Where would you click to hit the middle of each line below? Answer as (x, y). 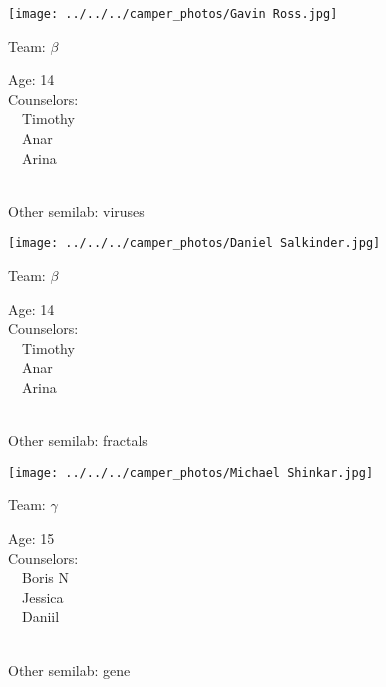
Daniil (40, 616)
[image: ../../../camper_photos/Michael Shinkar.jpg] (191, 472)
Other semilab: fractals (78, 440)
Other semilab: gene (69, 669)
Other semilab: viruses (76, 210)
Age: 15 (31, 538)
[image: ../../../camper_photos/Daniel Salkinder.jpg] (194, 243)
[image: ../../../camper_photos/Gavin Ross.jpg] (173, 14)
